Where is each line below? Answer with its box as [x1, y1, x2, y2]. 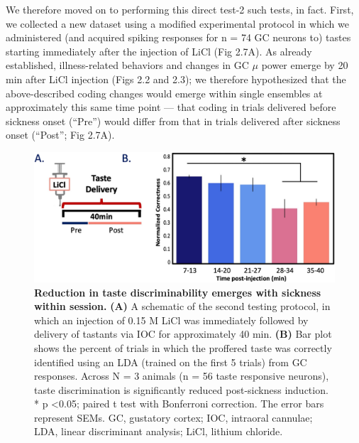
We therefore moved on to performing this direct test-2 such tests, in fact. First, [6, 2, 354, 16]
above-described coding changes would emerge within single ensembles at [6, 85, 323, 100]
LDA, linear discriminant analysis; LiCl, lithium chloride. [34, 424, 283, 439]
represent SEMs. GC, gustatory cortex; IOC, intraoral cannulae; [34, 410, 313, 425]
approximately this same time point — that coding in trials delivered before [6, 100, 336, 114]
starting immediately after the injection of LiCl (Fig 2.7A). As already [6, 43, 312, 58]
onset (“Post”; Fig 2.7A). [6, 127, 115, 142]
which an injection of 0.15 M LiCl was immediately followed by [34, 312, 309, 327]
